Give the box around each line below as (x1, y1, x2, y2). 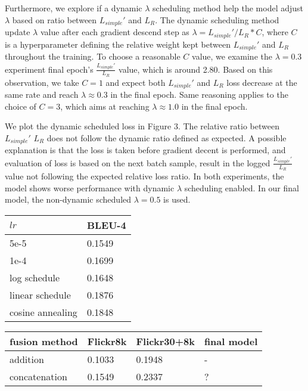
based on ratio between (12, 13, 97, 26)
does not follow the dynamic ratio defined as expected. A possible (46, 131, 287, 144)
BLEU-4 (86, 218, 126, 232)
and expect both (105, 76, 166, 88)
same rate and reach (5, 88, 79, 101)
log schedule (10, 270, 60, 284)
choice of (5, 100, 36, 112)
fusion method (10, 334, 78, 348)
